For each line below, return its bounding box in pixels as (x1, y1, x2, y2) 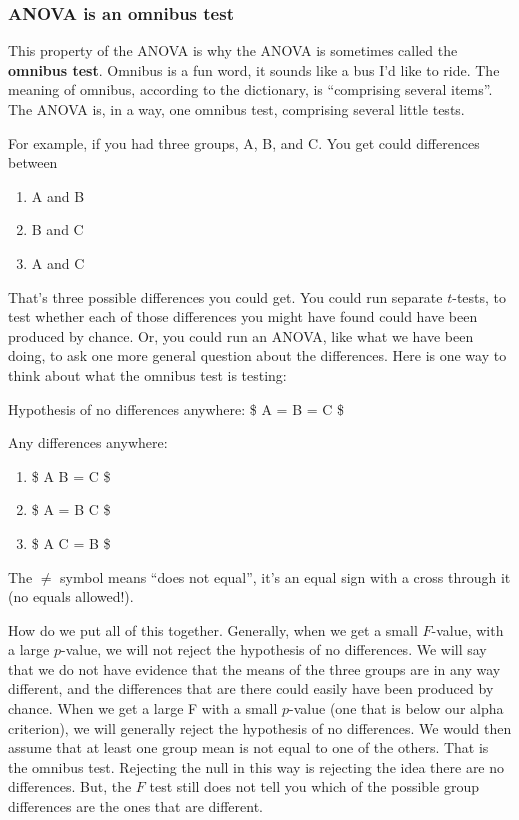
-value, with (431, 619, 504, 640)
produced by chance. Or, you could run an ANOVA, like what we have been (8, 325, 474, 346)
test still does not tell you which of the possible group (149, 776, 479, 797)
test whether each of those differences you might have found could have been (8, 306, 478, 327)
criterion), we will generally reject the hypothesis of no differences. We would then (8, 717, 512, 738)
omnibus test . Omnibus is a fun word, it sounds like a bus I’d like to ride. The (8, 59, 500, 80)
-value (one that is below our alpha (289, 698, 504, 719)
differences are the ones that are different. (8, 796, 263, 817)
